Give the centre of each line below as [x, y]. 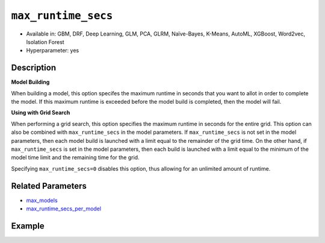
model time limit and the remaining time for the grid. [75, 157]
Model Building [30, 82]
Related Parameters [49, 186]
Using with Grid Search [41, 113]
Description [34, 68]
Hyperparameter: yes [53, 51]
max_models [42, 200]
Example [28, 226]
